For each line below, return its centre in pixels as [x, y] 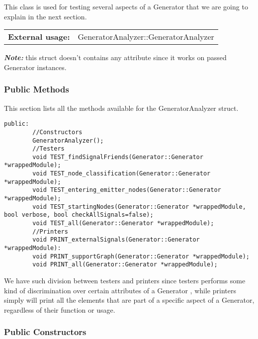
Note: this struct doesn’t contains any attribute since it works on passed [115, 57]
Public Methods [37, 89]
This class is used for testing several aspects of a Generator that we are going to [126, 6]
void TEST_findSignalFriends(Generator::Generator [118, 157]
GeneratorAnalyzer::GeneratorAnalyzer [146, 37]
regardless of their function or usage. [60, 309]
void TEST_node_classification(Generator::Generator [122, 174]
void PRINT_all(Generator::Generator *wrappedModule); [125, 265]
